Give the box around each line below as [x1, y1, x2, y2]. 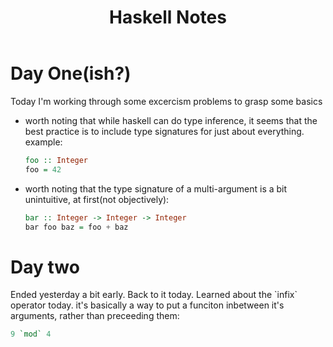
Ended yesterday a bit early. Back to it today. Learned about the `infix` [10, 289, 298, 301]
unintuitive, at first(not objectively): [24, 193, 170, 205]
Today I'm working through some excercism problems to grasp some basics [10, 95, 323, 107]
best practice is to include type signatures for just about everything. [24, 125, 305, 137]
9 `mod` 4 [10, 329, 52, 340]
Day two [10, 256, 80, 278]
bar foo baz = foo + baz [24, 222, 129, 232]
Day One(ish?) [10, 62, 132, 85]
